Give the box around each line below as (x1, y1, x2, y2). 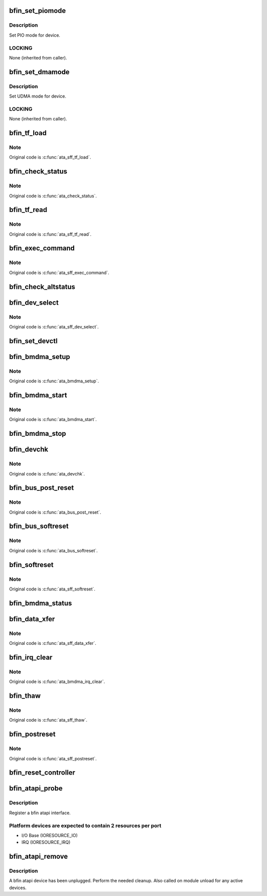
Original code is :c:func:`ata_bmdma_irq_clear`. (9, 679, 105, 685)
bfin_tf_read (9, 206, 47, 214)
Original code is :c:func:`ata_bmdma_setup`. (9, 378, 99, 384)
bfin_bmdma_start (9, 391, 67, 399)
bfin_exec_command (9, 244, 75, 253)
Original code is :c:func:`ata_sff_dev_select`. (9, 324, 99, 329)
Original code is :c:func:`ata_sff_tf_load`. (9, 154, 91, 160)
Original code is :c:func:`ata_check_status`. (9, 193, 97, 199)
